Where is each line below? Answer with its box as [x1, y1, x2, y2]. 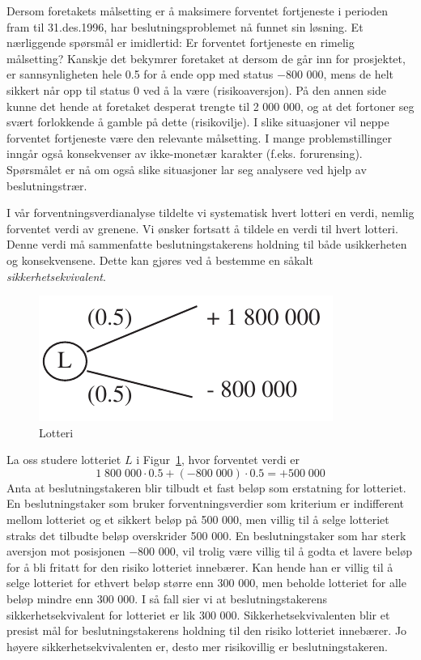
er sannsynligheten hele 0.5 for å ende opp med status [6, 66, 274, 83]
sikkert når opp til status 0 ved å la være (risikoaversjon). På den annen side [6, 81, 387, 98]
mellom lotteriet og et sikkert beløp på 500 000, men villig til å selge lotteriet [6, 511, 389, 528]
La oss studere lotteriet [6, 451, 121, 468]
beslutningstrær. [6, 177, 87, 194]
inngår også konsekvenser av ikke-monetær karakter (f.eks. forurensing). [6, 145, 363, 162]
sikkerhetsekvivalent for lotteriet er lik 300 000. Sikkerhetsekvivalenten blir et [6, 606, 390, 623]
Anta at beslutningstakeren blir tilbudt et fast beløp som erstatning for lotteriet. [6, 479, 406, 496]
